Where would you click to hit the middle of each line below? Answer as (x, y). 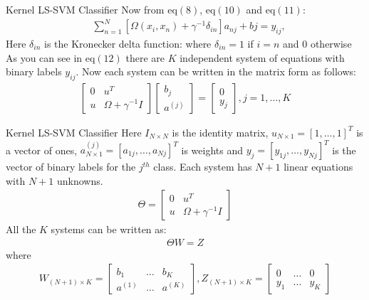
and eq (261, 9)
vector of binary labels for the (71, 167)
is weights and (212, 150)
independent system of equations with (262, 57)
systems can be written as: (109, 229)
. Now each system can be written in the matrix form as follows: (216, 71)
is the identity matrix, (220, 132)
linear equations (318, 167)
